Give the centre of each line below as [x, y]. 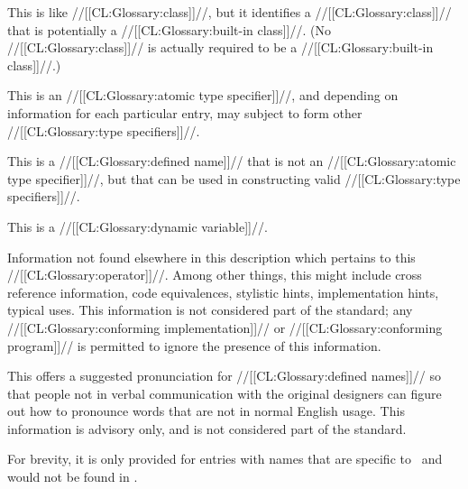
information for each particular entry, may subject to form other [185, 112]
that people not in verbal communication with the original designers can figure [225, 393]
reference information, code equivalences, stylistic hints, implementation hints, [223, 292]
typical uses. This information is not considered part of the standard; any [210, 310]
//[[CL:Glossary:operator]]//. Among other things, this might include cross [215, 275]
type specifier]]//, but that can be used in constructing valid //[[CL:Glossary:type [234, 178]
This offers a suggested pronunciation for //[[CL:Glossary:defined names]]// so [224, 376]
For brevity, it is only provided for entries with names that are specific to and [225, 459]
